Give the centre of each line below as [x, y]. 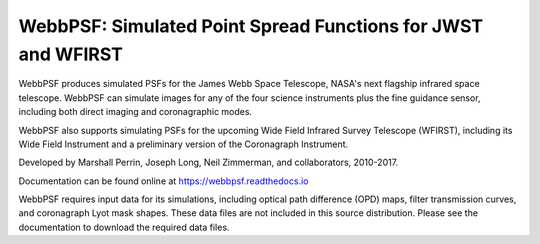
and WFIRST [71, 54]
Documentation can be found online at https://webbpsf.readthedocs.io [163, 181]
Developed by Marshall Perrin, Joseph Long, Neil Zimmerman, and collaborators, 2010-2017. [208, 162]
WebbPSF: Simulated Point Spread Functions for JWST [251, 26]
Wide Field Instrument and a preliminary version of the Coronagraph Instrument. [183, 144]
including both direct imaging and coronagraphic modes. [135, 112]
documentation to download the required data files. [124, 227]
